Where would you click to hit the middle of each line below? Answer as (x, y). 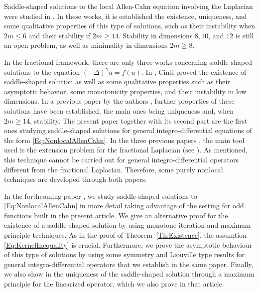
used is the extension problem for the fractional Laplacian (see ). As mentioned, (126, 150)
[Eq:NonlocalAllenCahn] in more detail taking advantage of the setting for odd (124, 206)
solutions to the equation (42, 72)
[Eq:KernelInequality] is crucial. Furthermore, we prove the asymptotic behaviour (128, 244)
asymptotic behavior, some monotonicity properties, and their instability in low (125, 91)
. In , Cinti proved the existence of (194, 72)
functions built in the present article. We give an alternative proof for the (116, 215)
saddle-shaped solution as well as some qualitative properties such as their (117, 81)
